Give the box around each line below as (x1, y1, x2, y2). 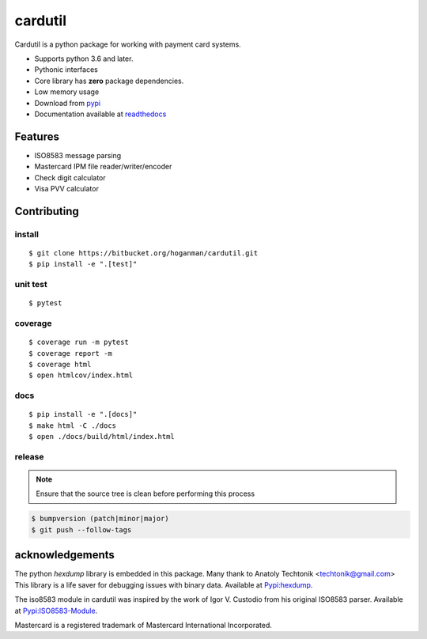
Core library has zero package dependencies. (34, 76, 184, 85)
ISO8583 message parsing (34, 150, 122, 160)
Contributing (14, 204, 79, 217)
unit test (14, 279, 47, 290)
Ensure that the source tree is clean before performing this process (36, 489, 255, 498)
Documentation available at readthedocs (34, 109, 167, 119)
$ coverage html (28, 360, 92, 369)
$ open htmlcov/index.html (28, 371, 134, 380)
